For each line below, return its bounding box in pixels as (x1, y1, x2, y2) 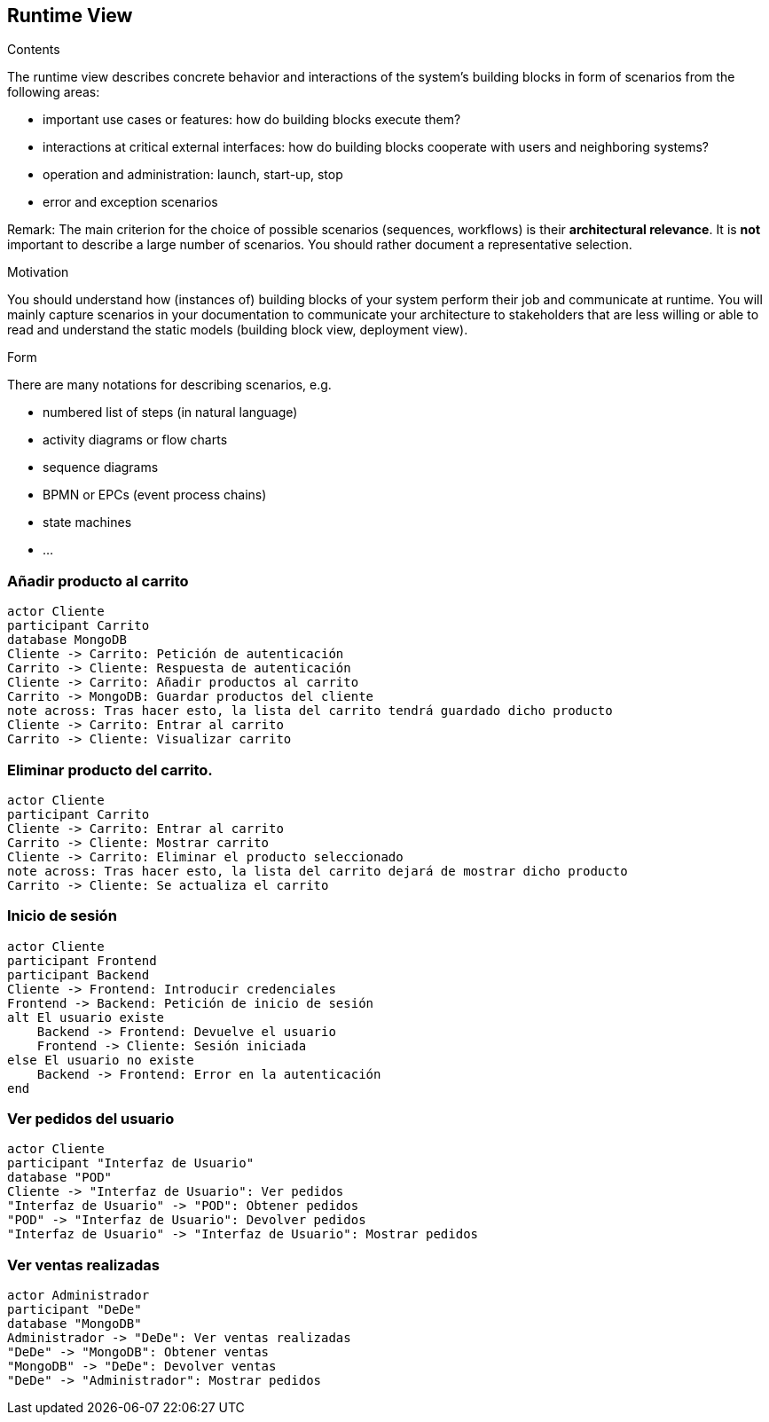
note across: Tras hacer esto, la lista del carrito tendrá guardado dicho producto (7, 703, 613, 719)
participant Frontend (7, 953, 157, 968)
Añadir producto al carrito (7, 571, 189, 590)
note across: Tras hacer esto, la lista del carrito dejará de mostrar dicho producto (7, 863, 628, 878)
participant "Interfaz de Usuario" (7, 1156, 255, 1171)
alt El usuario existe (7, 1010, 165, 1025)
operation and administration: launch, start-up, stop (43, 167, 343, 183)
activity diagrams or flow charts (43, 432, 228, 448)
